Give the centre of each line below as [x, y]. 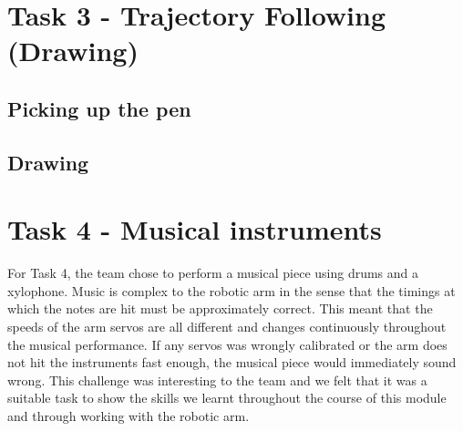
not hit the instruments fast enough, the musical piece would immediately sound [232, 362]
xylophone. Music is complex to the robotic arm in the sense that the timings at [231, 290]
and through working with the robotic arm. [129, 416]
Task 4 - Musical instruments [195, 229]
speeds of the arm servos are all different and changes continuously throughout [227, 327]
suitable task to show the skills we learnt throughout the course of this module [227, 398]
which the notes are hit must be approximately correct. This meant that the [220, 308]
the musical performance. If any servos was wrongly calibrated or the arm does [227, 344]
